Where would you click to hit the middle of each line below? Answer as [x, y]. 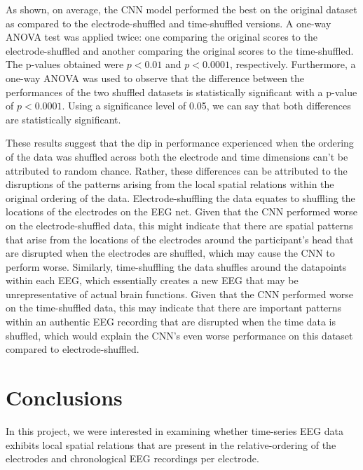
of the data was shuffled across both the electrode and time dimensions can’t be [177, 156]
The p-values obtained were [65, 64]
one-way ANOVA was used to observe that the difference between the [155, 78]
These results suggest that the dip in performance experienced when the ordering [180, 143]
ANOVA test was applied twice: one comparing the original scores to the [162, 37]
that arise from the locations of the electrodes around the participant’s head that [180, 239]
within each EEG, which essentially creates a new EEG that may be [152, 280]
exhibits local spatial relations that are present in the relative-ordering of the [171, 444]
